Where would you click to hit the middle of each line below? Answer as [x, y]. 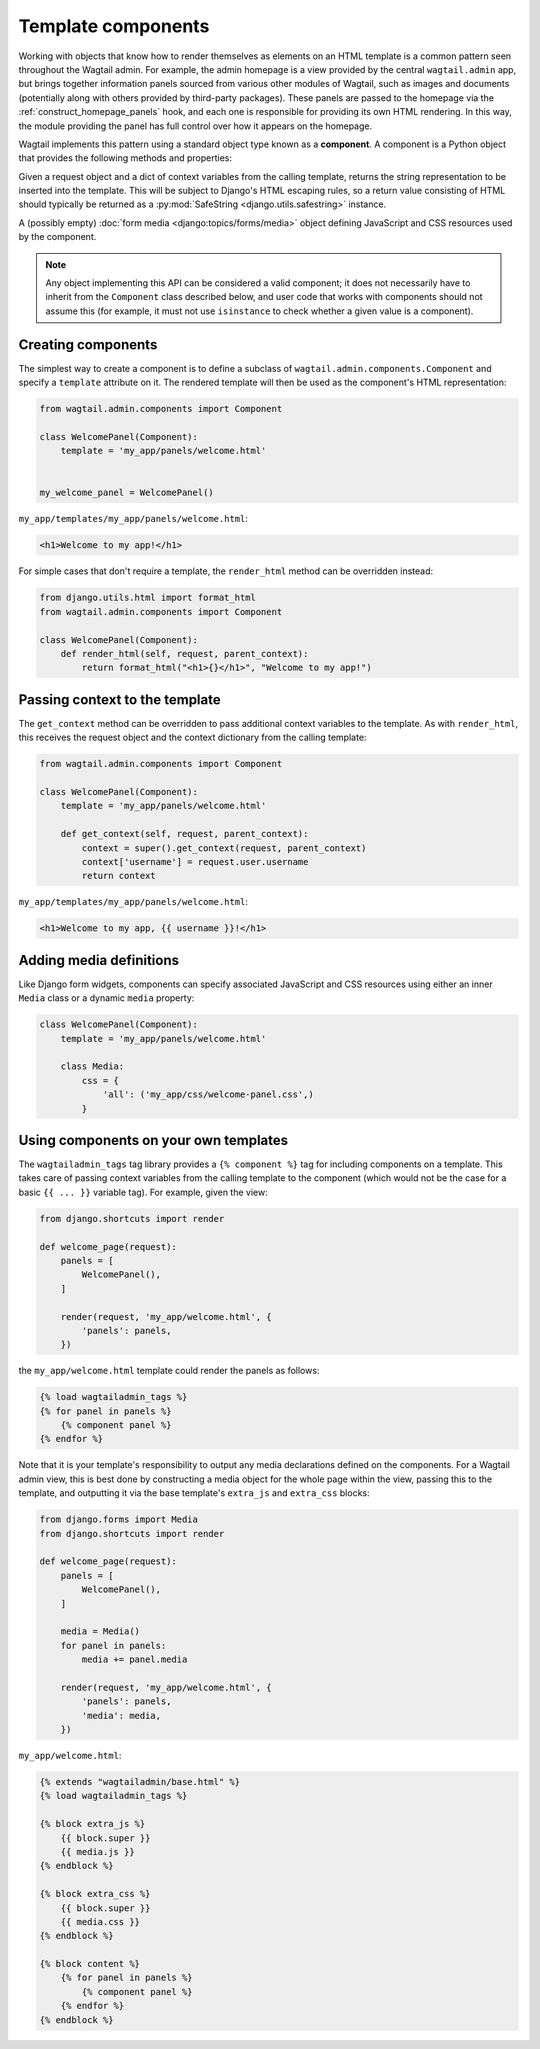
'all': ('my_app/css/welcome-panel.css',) [208, 1094]
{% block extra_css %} [95, 1894]
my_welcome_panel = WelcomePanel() [126, 493]
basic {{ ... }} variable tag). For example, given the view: [143, 1192]
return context [119, 876]
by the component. [57, 237]
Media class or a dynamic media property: [106, 998]
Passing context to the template [119, 699]
